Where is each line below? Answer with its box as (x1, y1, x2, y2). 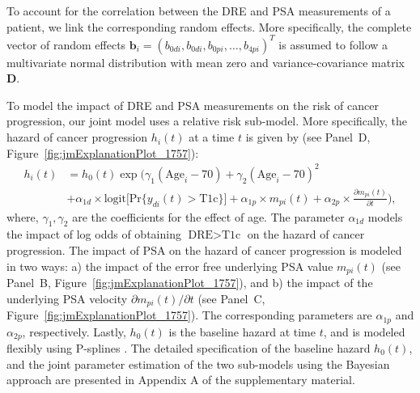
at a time (189, 129, 235, 146)
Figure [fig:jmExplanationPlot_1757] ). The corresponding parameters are (6, 306, 372, 323)
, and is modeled (323, 323, 405, 340)
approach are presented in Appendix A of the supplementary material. (6, 371, 355, 388)
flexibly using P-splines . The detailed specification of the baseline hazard (6, 339, 371, 356)
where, (6, 208, 39, 225)
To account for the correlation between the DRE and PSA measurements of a (6, 2, 391, 19)
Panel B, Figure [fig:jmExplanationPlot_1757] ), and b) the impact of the (6, 274, 373, 290)
